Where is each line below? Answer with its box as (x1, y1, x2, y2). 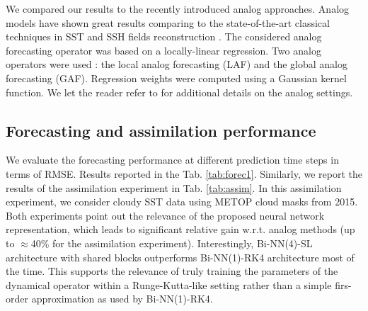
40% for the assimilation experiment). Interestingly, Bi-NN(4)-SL (30, 235, 313, 250)
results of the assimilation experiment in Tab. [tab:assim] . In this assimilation (6, 180, 342, 195)
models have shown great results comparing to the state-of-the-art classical (6, 15, 330, 30)
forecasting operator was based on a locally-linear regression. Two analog (6, 43, 321, 57)
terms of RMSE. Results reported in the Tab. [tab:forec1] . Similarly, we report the (6, 166, 362, 181)
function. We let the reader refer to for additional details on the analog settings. (6, 84, 353, 99)
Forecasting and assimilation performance (6, 119, 316, 141)
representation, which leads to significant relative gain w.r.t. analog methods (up (6, 222, 355, 237)
